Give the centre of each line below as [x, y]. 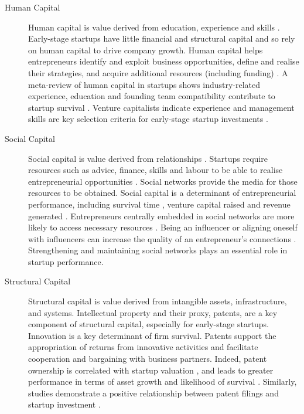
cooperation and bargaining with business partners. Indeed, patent [148, 359]
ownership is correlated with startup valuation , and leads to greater [151, 370]
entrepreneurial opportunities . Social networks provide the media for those [163, 181]
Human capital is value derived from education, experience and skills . [154, 27]
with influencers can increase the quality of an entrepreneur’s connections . [162, 238]
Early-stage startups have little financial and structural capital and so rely [162, 38]
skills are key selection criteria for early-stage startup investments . [148, 119]
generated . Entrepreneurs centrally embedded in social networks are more [161, 216]
